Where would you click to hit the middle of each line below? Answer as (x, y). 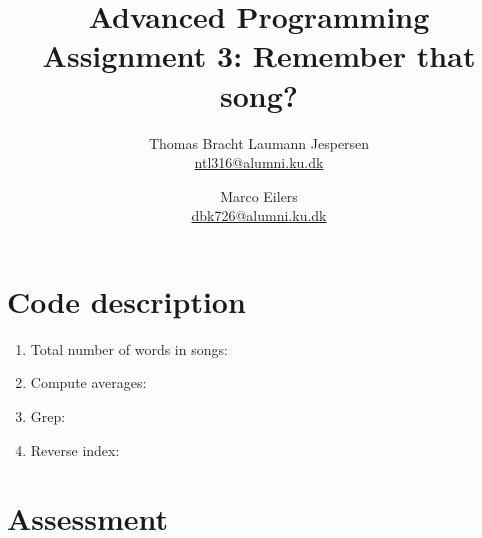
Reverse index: (75, 449)
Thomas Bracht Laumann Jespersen (259, 142)
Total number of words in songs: (129, 348)
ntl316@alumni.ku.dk (259, 162)
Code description (126, 300)
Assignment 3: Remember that (259, 55)
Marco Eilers (259, 195)
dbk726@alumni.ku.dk (259, 215)
